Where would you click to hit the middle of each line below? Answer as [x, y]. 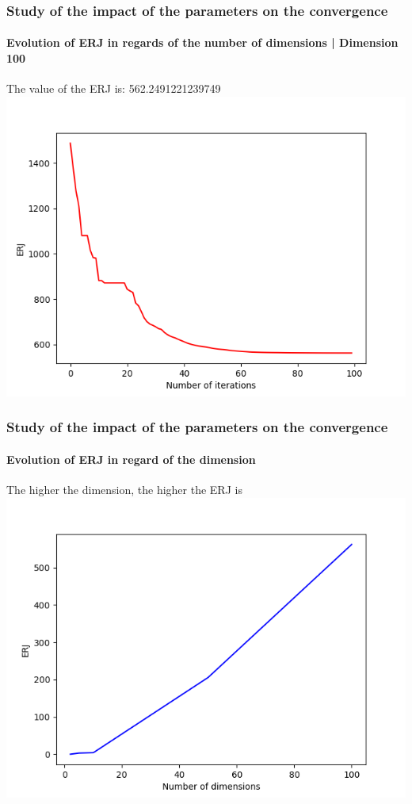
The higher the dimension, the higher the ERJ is [124, 490]
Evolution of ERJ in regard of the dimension [131, 459]
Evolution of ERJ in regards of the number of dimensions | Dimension [202, 42]
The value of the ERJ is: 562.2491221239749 [114, 88]
